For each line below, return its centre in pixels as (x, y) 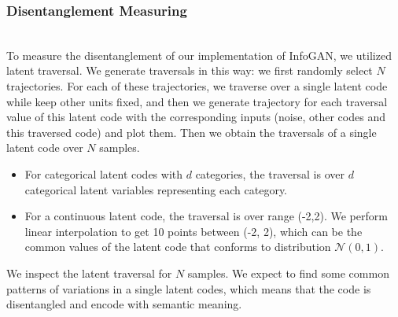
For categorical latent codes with (104, 173)
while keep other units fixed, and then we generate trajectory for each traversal (197, 101)
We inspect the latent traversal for (89, 273)
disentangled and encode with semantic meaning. (124, 304)
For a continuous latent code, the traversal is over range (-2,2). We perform (206, 216)
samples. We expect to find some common (288, 273)
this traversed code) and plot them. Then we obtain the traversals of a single (192, 132)
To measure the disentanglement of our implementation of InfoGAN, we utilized (199, 55)
